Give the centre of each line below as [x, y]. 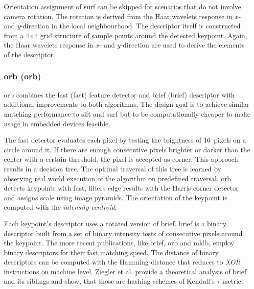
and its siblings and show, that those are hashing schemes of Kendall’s [109, 281]
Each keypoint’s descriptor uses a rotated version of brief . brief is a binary [115, 223]
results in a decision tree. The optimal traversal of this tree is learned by [113, 168]
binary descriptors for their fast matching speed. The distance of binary [111, 252]
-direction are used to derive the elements [183, 45]
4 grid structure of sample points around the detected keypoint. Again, [141, 35]
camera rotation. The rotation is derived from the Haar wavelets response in [118, 16]
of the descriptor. [30, 54]
